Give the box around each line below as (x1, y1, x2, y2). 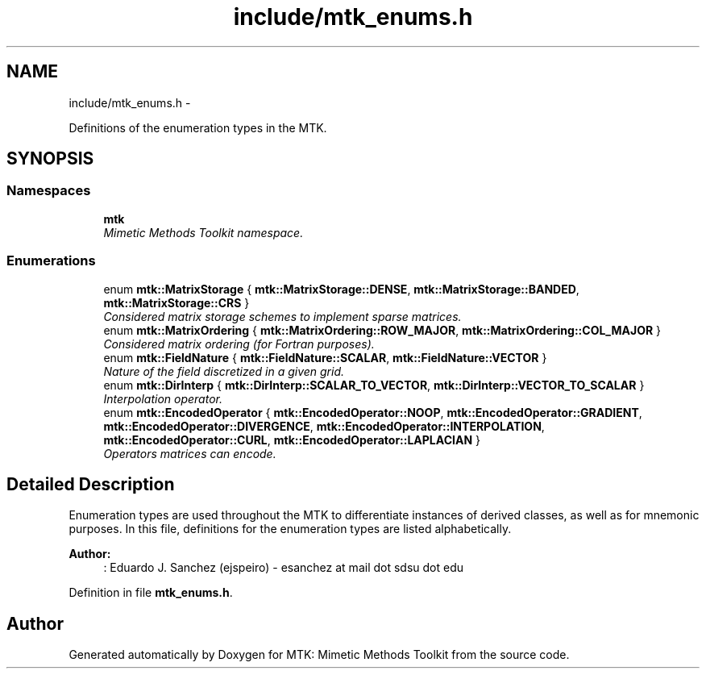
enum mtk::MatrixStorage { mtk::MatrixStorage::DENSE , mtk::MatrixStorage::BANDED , (103, 281, 579, 296)
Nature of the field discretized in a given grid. (103, 364, 345, 378)
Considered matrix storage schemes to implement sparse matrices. (103, 309, 462, 323)
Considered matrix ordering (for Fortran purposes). (103, 336, 375, 351)
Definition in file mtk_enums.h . (69, 585, 233, 600)
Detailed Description (6, 473, 175, 494)
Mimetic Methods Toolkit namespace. (103, 225, 304, 240)
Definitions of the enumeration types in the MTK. (69, 120, 327, 135)
